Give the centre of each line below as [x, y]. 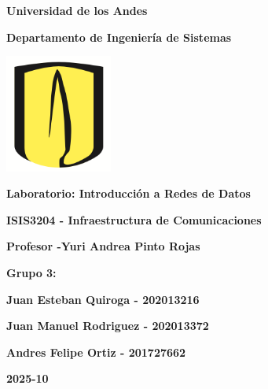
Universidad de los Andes [77, 10]
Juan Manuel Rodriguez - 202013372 [108, 326]
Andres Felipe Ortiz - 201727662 [96, 352]
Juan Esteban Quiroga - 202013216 [103, 299]
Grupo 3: [31, 273]
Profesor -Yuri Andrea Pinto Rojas [103, 246]
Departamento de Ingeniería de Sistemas [119, 37]
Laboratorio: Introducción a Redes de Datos [128, 193]
